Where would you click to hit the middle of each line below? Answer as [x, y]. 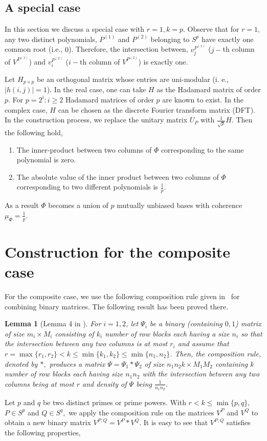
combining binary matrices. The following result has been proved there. [116, 306]
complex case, [26, 109]
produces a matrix [77, 363]
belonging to [170, 39]
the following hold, [34, 132]
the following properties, [43, 432]
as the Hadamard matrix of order [209, 89]
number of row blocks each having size [64, 374]
